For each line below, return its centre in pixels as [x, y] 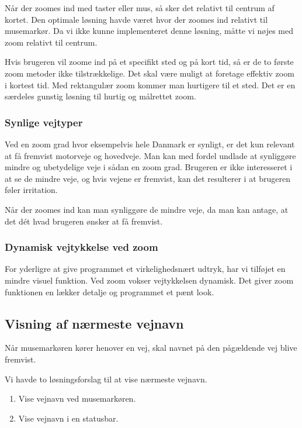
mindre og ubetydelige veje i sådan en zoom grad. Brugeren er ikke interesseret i [149, 167]
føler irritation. [31, 190]
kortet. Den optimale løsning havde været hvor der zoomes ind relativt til [136, 19]
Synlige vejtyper [44, 122]
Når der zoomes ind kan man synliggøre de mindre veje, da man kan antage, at [147, 209]
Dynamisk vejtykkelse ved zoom [81, 247]
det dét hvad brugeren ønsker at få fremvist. [84, 221]
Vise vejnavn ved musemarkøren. [77, 398]
